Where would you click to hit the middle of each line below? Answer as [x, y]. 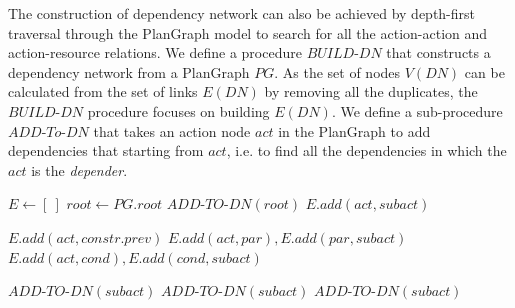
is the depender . [79, 169]
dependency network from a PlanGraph [129, 71]
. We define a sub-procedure [417, 110]
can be [484, 71]
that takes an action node [172, 130]
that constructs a [438, 52]
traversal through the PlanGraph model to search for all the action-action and [248, 32]
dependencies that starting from [106, 150]
